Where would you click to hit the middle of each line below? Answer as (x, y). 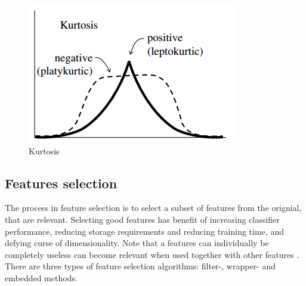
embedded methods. (41, 277)
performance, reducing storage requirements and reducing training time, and (144, 231)
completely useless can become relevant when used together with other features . (152, 254)
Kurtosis (44, 150)
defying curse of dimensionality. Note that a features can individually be (137, 243)
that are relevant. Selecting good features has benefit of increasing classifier (142, 219)
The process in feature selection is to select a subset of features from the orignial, (153, 208)
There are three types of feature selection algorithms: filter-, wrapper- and (140, 266)
